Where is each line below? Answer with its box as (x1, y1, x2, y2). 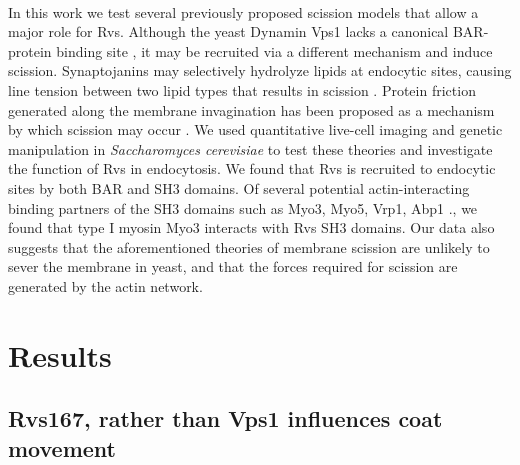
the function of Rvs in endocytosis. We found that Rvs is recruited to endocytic (8, 158, 496, 179)
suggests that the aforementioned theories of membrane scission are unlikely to (8, 236, 490, 257)
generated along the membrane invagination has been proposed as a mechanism (8, 99, 495, 120)
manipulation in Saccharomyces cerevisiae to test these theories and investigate (8, 138, 493, 159)
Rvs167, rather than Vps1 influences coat (8, 403, 443, 434)
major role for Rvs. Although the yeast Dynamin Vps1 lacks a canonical (8, 21, 449, 42)
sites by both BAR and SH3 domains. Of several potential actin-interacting (8, 177, 470, 198)
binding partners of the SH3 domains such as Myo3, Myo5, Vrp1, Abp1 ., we (8, 197, 478, 218)
